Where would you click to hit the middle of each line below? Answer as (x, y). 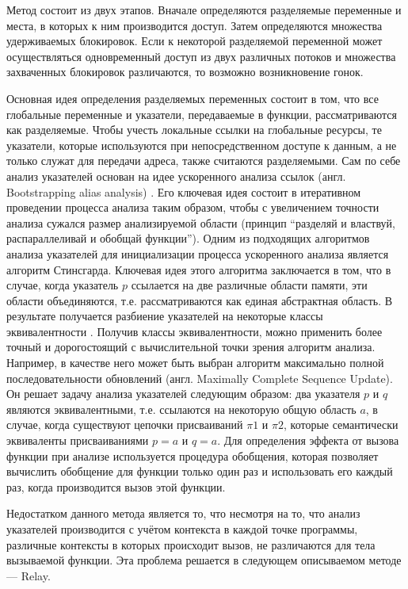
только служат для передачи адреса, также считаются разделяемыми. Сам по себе (204, 161)
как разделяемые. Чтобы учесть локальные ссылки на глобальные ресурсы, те (194, 130)
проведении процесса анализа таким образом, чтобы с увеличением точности (193, 207)
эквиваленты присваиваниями (78, 440)
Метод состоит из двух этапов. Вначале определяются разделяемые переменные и (204, 10)
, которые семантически (341, 425)
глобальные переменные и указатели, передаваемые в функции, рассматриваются (202, 114)
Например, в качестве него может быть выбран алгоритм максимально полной (195, 363)
